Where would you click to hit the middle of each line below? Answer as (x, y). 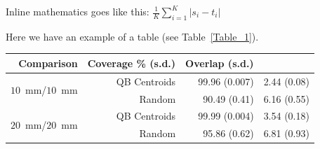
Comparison (48, 63)
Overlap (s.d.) (220, 63)
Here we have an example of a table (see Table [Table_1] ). (132, 36)
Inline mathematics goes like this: (78, 11)
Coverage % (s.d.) (132, 63)
